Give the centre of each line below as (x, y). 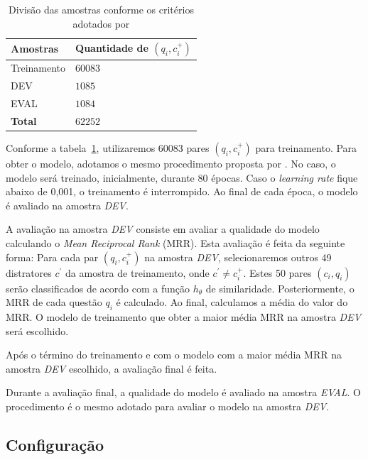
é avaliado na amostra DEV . (67, 205)
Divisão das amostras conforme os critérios (101, 9)
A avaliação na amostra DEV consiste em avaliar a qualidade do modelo (163, 229)
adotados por (101, 23)
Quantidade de (112, 48)
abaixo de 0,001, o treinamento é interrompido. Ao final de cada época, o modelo (182, 191)
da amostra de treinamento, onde (137, 272)
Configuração (55, 444)
